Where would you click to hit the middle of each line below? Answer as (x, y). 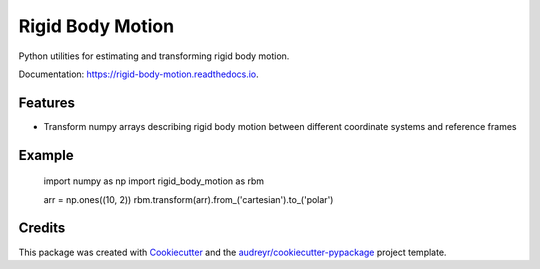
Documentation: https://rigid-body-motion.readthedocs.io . (138, 74)
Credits (42, 228)
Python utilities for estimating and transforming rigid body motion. (154, 56)
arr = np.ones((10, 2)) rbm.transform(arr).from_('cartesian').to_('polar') (188, 199)
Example (46, 155)
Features (46, 102)
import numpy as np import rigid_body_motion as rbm (154, 181)
